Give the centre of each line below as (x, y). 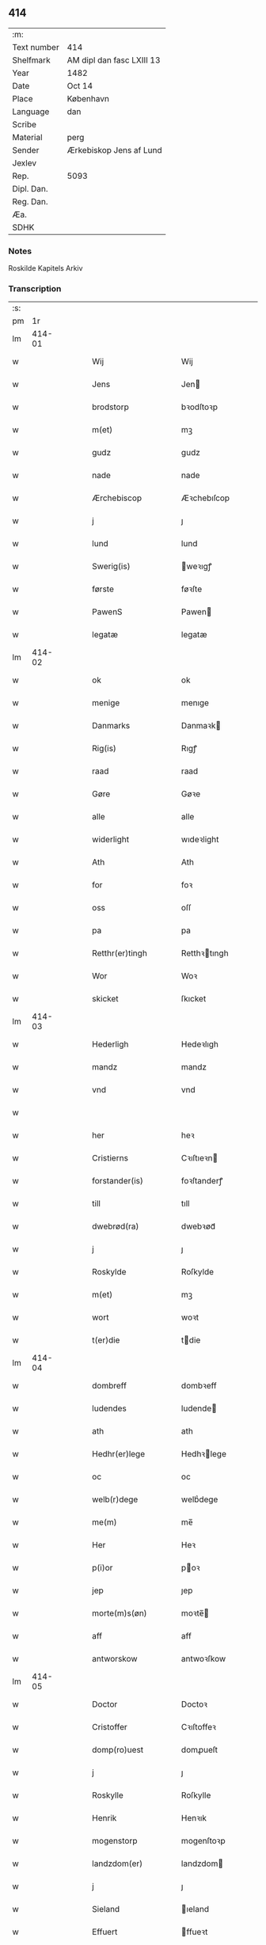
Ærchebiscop (117, 498)
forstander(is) (118, 1181)
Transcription (35, 289)
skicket (105, 999)
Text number (36, 47)
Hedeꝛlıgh (200, 1044)
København (88, 98)
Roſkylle (196, 1795)
